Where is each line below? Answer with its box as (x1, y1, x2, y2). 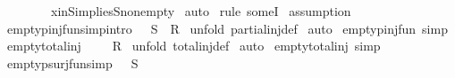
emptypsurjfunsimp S (6, 53, 139, 72)
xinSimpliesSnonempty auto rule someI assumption (50, 2, 351, 19)
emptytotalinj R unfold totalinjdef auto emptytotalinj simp (6, 36, 381, 55)
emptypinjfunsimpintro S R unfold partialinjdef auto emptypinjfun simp (6, 19, 448, 37)
